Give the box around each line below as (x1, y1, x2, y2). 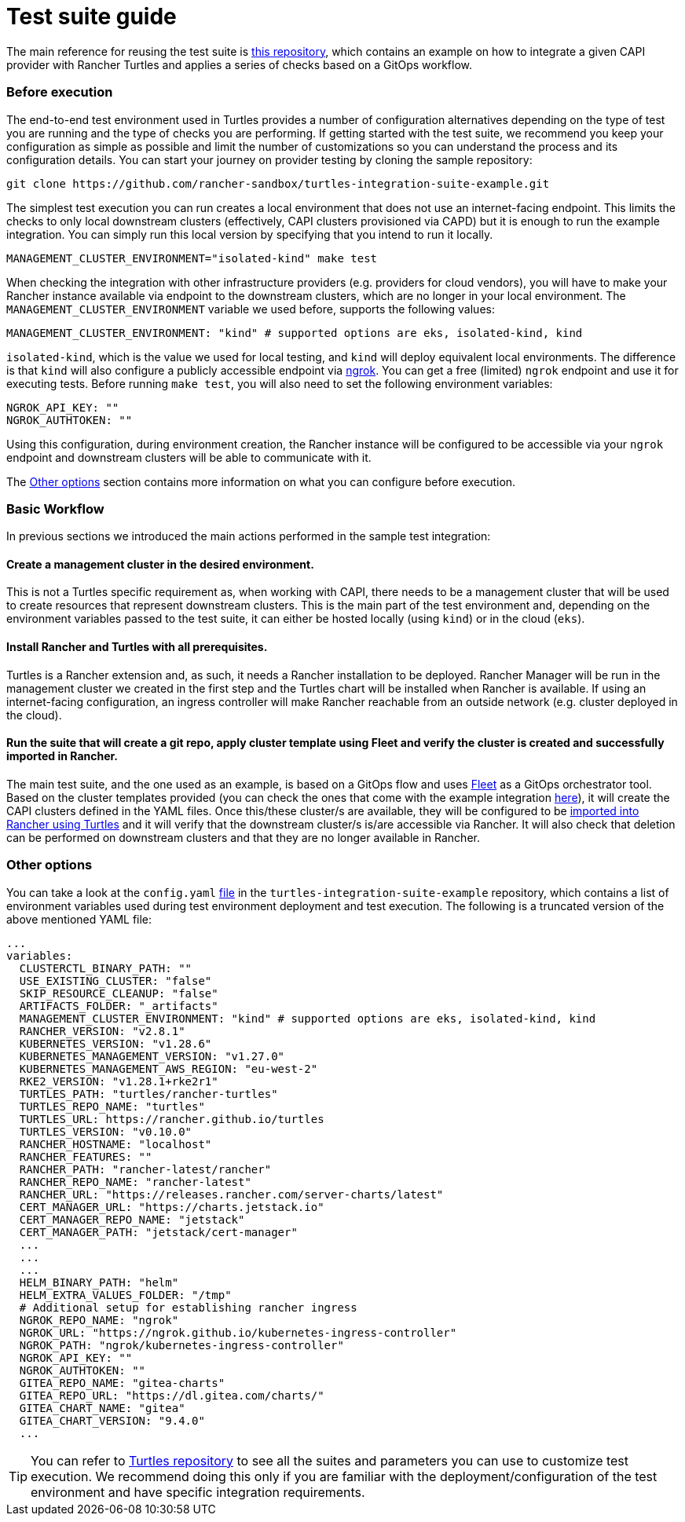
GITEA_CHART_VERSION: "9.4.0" (19, 1414, 205, 1427)
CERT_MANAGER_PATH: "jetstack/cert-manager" (19, 1225, 298, 1238)
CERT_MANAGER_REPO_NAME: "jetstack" (19, 1213, 245, 1226)
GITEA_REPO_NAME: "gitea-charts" (19, 1376, 225, 1389)
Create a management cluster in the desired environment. (6, 557, 314, 571)
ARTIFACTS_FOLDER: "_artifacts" (19, 999, 218, 1012)
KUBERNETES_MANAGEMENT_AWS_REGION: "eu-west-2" (19, 1062, 318, 1075)
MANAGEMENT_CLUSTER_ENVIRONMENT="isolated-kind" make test (6, 251, 378, 265)
